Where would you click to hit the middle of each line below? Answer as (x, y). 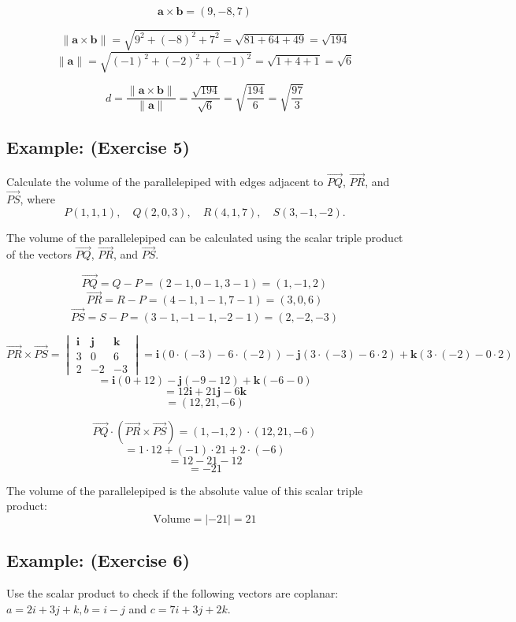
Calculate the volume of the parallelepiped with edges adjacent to (165, 182)
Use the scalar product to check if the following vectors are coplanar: (173, 593)
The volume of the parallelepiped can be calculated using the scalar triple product (205, 237)
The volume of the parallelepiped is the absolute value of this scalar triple (185, 490)
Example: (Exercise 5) (98, 147)
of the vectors (39, 254)
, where (37, 198)
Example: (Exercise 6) (98, 560)
